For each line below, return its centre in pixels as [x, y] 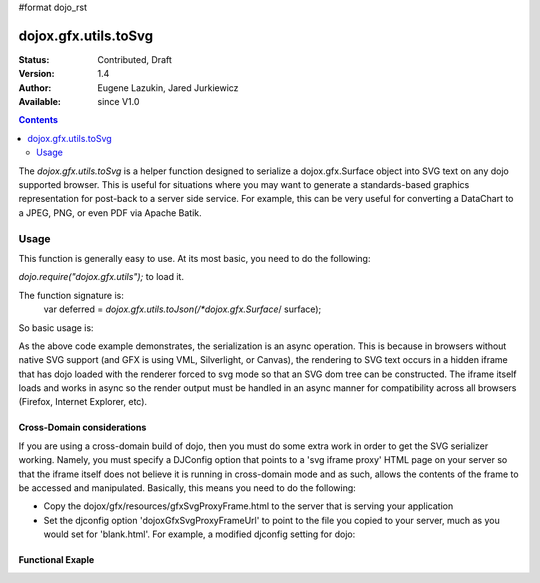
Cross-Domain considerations [82, 427]
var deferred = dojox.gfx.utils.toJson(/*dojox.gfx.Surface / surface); [182, 309]
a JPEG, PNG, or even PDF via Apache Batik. [110, 212]
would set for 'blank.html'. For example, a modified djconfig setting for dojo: [199, 534]
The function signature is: [71, 295]
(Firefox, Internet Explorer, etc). [83, 402]
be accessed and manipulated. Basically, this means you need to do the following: [187, 488]
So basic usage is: [56, 327]
